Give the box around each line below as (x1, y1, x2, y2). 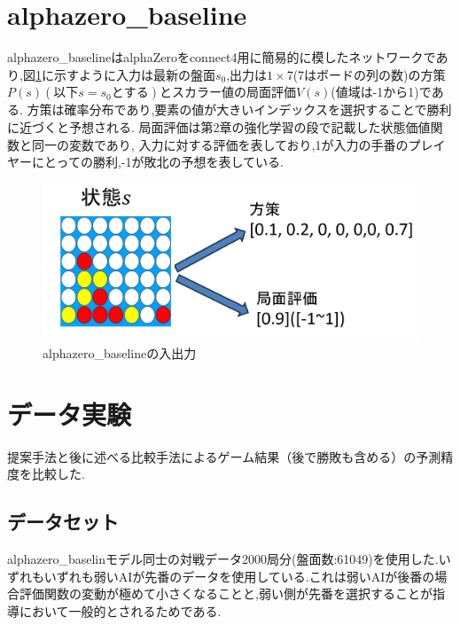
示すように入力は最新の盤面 (53, 65, 215, 83)
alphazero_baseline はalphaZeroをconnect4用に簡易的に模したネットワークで (7, 48, 436, 66)
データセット (7, 508, 119, 535)
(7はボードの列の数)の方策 (292, 65, 446, 83)
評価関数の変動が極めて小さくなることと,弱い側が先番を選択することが (19, 584, 433, 603)
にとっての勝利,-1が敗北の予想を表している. (31, 152, 284, 171)
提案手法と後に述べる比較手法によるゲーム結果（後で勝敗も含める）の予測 (7, 447, 441, 465)
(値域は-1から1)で (331, 82, 432, 101)
